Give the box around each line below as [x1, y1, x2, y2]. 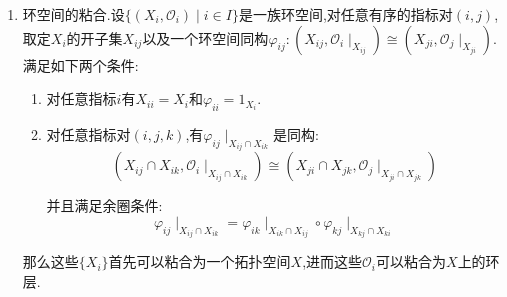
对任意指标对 [46, 123, 131, 144]
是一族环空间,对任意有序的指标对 [238, 4, 453, 24]
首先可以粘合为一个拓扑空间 [108, 251, 291, 272]
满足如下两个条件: [22, 54, 139, 75]
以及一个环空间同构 [142, 27, 269, 48]
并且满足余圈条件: [46, 195, 163, 216]
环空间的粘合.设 [22, 4, 125, 24]
